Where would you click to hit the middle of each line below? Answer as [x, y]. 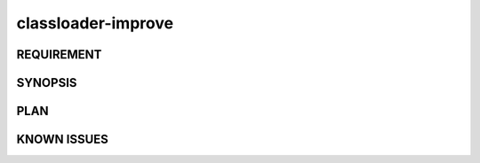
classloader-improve [95, 23]
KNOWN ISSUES [62, 140]
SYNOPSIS [47, 83]
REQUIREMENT [59, 54]
